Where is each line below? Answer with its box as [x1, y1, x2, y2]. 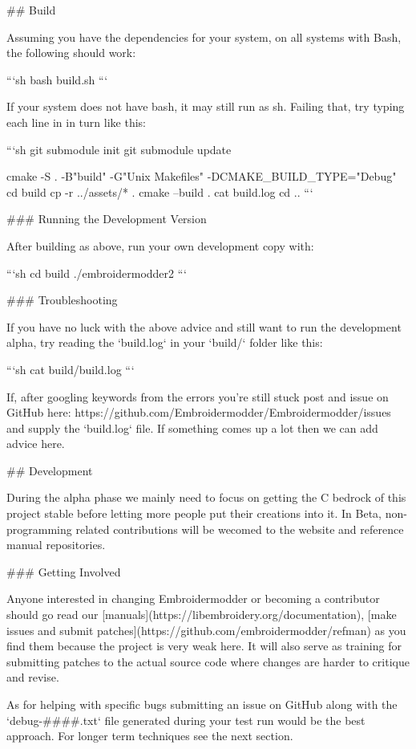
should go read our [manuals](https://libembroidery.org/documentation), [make [6, 606, 397, 623]
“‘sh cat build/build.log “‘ [6, 360, 135, 377]
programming [6, 520, 72, 537]
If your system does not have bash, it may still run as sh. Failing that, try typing [6, 98, 405, 115]
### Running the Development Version [6, 210, 207, 227]
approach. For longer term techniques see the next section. [6, 727, 293, 744]
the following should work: [6, 44, 136, 61]
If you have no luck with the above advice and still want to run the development [6, 318, 402, 335]
